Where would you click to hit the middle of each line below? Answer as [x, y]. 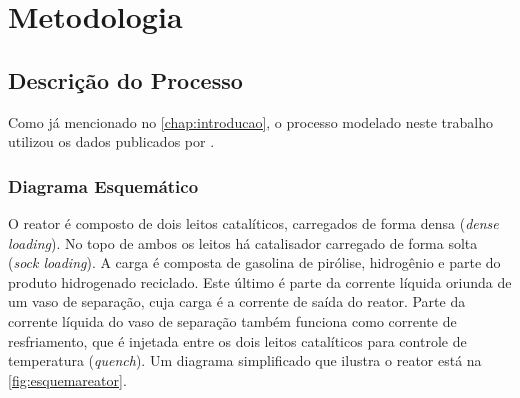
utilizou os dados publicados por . [111, 141]
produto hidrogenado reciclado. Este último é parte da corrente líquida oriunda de [260, 281]
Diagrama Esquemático [103, 185]
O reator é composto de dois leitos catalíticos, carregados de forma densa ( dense [253, 222]
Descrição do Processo [125, 79]
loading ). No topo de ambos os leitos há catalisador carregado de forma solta [243, 242]
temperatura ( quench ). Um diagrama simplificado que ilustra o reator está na [245, 360]
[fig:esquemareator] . [67, 379]
